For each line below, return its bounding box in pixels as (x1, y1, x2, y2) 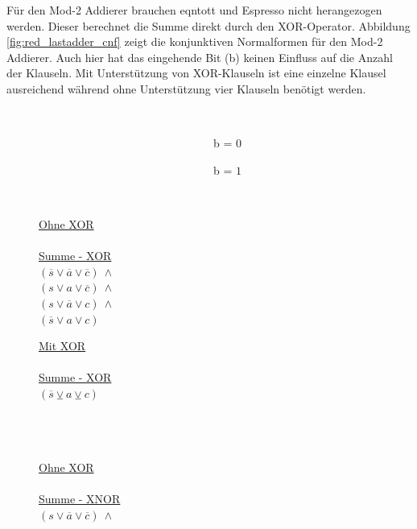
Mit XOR (39, 337, 86, 354)
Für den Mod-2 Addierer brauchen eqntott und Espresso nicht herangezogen (6, 2, 382, 18)
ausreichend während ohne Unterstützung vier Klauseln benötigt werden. (6, 80, 366, 97)
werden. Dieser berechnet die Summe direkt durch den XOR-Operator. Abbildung (6, 17, 411, 34)
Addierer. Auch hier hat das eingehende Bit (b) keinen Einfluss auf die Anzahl (6, 48, 393, 65)
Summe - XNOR (39, 490, 121, 507)
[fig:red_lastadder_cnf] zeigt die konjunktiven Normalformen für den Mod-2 (6, 33, 383, 50)
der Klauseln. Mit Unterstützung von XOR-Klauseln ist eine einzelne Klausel (6, 64, 386, 81)
